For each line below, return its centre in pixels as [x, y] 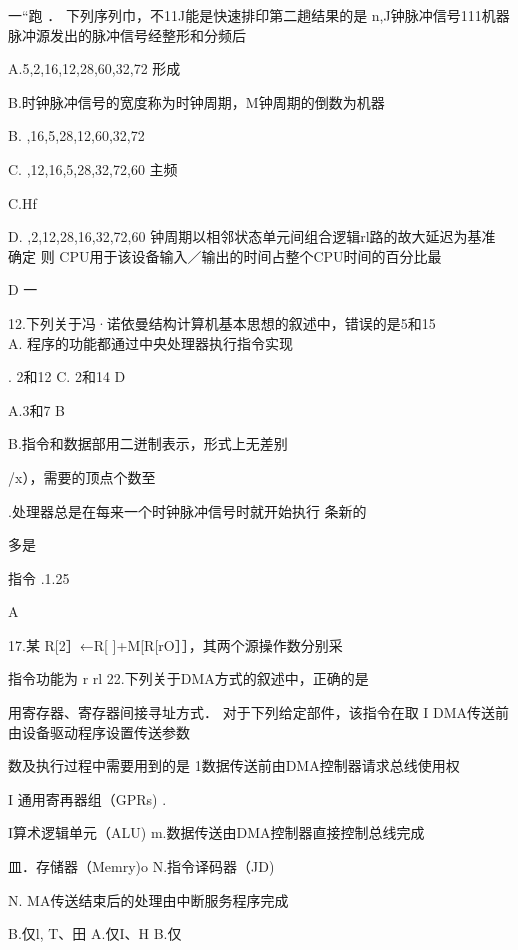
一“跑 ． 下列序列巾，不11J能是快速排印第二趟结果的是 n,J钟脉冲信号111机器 [259, 15]
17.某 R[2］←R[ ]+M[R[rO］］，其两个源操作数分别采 [175, 644]
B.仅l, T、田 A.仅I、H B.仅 [95, 933]
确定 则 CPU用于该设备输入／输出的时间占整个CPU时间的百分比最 [225, 255]
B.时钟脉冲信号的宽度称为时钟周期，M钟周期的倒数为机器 [196, 101]
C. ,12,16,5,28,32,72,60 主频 [93, 168]
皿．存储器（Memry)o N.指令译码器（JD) [141, 866]
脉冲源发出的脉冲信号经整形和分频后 [127, 34]
